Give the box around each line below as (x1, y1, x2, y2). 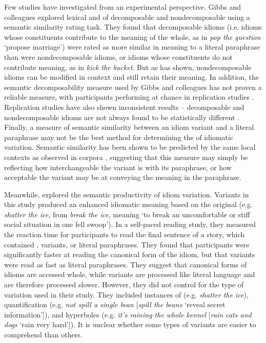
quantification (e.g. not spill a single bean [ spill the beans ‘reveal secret (4, 299, 226, 310)
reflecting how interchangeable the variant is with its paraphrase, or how (4, 162, 232, 172)
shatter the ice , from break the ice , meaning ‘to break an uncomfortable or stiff (4, 209, 250, 219)
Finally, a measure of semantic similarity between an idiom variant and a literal (4, 122, 254, 132)
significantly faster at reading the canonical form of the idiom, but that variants (4, 249, 255, 260)
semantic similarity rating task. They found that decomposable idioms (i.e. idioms (4, 21, 262, 32)
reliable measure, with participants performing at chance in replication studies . (4, 92, 254, 102)
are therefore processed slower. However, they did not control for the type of (4, 279, 244, 290)
